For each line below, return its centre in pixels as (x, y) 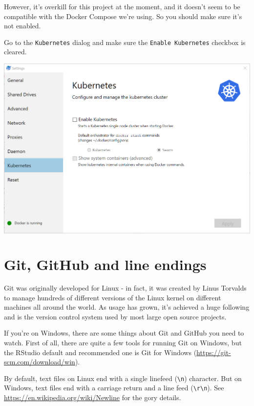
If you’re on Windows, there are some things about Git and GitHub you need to (124, 333)
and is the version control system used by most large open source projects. (115, 316)
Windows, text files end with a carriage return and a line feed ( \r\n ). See (114, 388)
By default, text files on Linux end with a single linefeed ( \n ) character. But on (123, 378)
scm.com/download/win (40, 362)
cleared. (15, 52)
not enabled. (22, 26)
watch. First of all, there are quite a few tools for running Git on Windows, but (123, 343)
